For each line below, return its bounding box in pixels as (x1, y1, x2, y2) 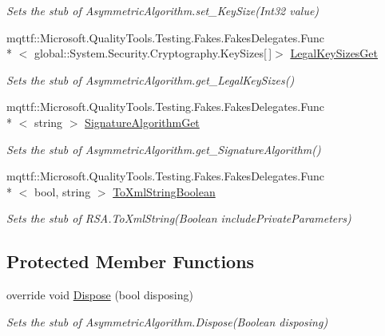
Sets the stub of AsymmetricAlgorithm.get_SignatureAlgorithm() (6, 140, 321, 157)
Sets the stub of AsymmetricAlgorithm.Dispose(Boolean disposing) (6, 313, 328, 330)
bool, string (34, 183, 91, 200)
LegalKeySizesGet (290, 45, 379, 61)
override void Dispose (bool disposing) (6, 287, 193, 303)
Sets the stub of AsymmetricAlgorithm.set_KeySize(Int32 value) (6, 2, 320, 18)
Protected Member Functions (6, 249, 255, 274)
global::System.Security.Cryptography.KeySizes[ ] (34, 45, 272, 61)
